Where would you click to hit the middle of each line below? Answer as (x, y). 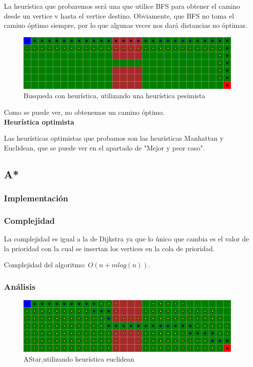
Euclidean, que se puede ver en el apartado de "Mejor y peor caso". (104, 147)
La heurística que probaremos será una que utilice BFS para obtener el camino (122, 6)
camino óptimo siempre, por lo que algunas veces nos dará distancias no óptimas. (126, 25)
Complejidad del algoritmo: (45, 265)
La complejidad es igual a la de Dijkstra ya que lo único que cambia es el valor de (126, 239)
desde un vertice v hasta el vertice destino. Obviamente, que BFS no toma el (119, 15)
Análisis (20, 286)
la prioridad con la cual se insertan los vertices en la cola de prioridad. (109, 248)
